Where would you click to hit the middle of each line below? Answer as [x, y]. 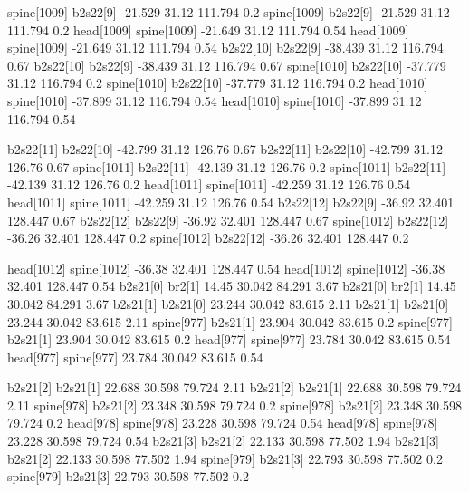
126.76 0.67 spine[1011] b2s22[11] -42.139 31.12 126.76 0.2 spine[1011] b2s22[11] [227, 166]
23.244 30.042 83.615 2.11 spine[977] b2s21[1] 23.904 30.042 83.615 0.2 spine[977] [230, 321]
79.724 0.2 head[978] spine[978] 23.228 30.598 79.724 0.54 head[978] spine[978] [223, 423]
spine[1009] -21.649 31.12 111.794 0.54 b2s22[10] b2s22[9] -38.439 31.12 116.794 [225, 48]
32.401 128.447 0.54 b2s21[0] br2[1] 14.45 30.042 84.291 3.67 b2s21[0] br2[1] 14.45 [232, 286]
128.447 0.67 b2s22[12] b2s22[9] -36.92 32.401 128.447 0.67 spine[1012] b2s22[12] [228, 220]
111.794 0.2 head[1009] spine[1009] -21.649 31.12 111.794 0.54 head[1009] [208, 29]
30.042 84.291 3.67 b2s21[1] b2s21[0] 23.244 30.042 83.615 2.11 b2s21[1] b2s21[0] [228, 303]
